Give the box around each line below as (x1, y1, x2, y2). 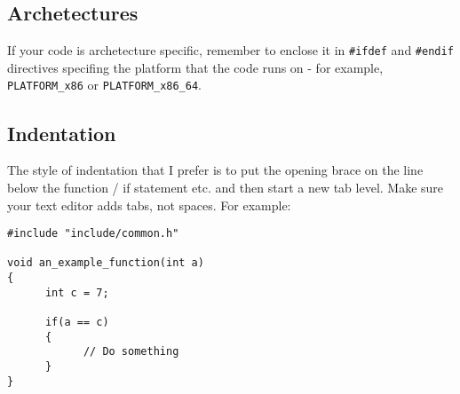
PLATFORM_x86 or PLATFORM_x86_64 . (7, 75, 202, 94)
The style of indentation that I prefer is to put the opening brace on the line (7, 161, 424, 179)
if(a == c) (44, 316, 109, 329)
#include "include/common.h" (7, 227, 179, 240)
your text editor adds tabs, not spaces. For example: (7, 195, 291, 214)
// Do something (83, 345, 179, 359)
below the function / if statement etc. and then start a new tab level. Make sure (7, 177, 444, 196)
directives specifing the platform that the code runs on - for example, (7, 58, 384, 76)
